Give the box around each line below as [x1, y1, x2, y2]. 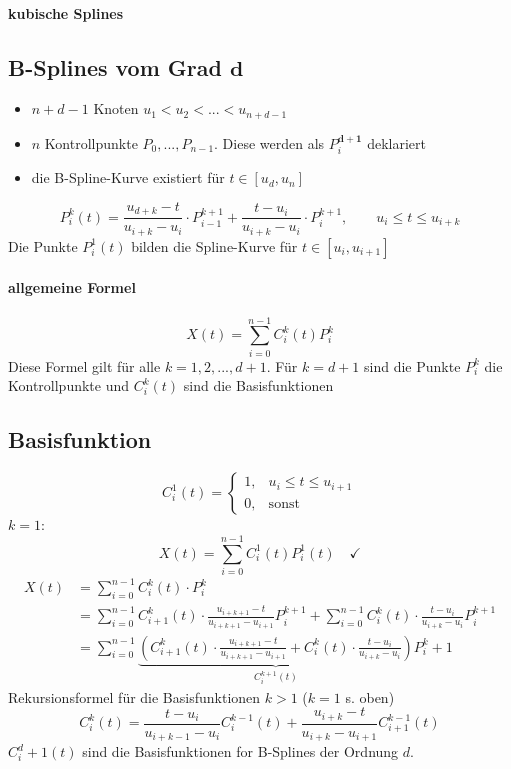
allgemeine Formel [8, 277, 136, 298]
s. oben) [345, 686, 395, 707]
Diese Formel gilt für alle [8, 355, 161, 376]
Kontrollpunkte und [8, 375, 130, 396]
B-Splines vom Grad [8, 51, 222, 82]
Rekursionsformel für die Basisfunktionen [8, 686, 261, 707]
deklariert [367, 132, 426, 153]
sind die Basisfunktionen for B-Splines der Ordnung [82, 741, 399, 762]
